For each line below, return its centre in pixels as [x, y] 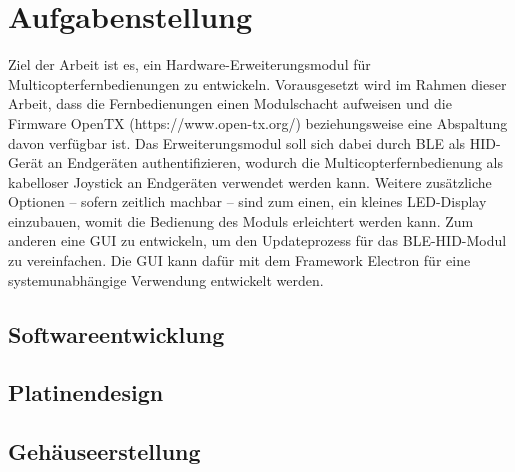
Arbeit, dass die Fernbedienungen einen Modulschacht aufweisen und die [230, 103]
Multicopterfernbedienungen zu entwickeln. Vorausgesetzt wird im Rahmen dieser [257, 83]
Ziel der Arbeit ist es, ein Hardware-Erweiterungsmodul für [189, 64]
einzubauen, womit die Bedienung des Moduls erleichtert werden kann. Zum [241, 220]
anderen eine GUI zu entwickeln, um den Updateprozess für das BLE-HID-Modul [257, 240]
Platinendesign [86, 392]
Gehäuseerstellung [104, 451]
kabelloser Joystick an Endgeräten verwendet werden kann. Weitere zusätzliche [250, 181]
